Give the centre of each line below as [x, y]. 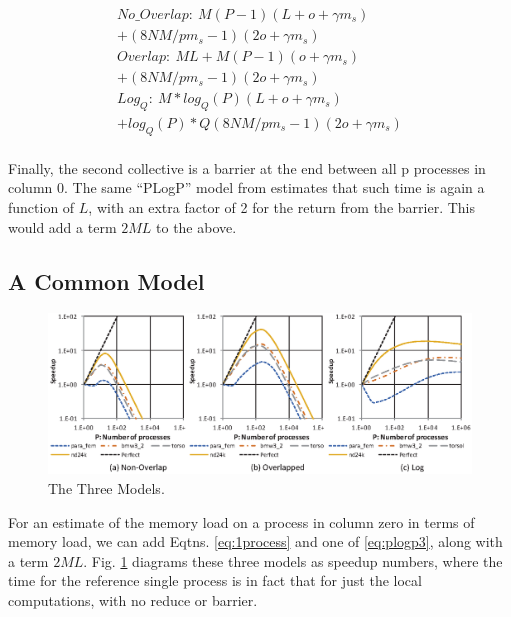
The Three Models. [106, 488]
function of [41, 207]
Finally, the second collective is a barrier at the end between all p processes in [247, 167]
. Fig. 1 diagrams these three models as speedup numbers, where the [293, 560]
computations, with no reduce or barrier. [133, 600]
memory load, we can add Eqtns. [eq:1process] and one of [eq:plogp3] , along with [255, 541]
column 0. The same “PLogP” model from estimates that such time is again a [246, 187]
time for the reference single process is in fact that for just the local [215, 580]
